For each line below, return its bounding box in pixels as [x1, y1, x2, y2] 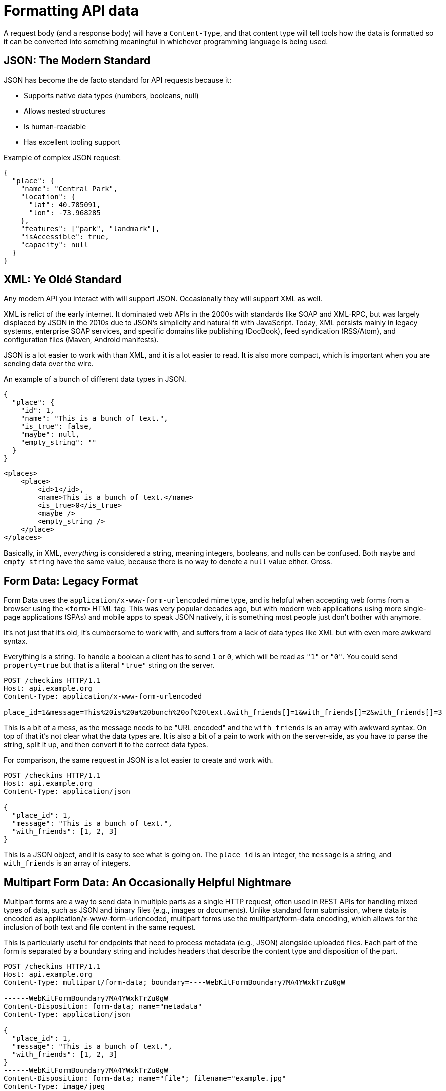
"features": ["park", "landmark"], [20, 224, 160, 233]
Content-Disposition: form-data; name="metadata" [4, 1002, 202, 1011]
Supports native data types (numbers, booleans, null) [24, 91, 199, 100]
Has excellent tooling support [24, 137, 120, 146]
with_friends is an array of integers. [4, 859, 131, 868]
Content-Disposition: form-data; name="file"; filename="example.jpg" [4, 1074, 286, 1083]
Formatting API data [4, 2, 139, 19]
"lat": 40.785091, [29, 200, 101, 209]
